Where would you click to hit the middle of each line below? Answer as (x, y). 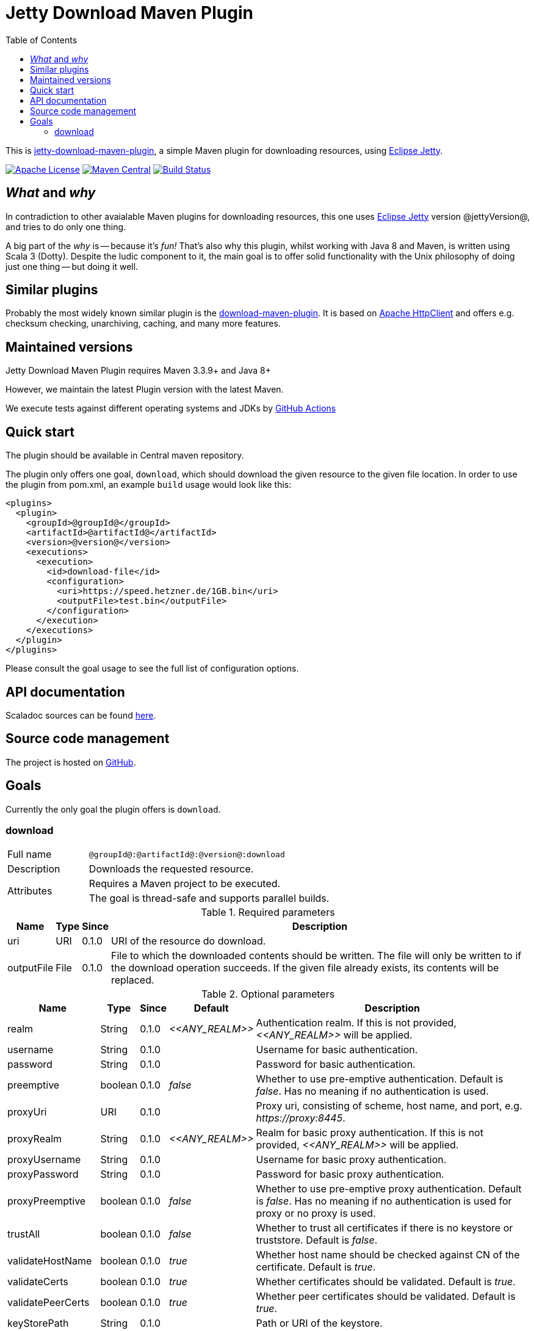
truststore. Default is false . (317, 1240)
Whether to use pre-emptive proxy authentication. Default (389, 1189)
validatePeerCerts (49, 1303)
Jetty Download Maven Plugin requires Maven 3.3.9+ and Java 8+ (138, 371)
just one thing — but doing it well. (72, 266)
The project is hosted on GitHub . (71, 762)
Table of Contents (41, 40)
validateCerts (38, 1282)
